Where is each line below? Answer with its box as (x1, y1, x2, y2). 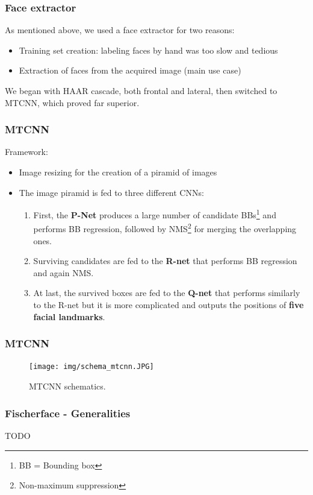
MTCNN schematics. (29, 380, 106, 393)
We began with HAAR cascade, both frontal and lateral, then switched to (5, 84, 277, 96)
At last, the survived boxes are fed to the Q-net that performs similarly (33, 286, 300, 299)
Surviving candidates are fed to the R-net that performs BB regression (33, 254, 297, 267)
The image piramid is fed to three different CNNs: (19, 186, 204, 198)
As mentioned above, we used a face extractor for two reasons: (5, 24, 235, 36)
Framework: (5, 145, 48, 158)
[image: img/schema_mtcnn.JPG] (29, 362, 154, 371)
